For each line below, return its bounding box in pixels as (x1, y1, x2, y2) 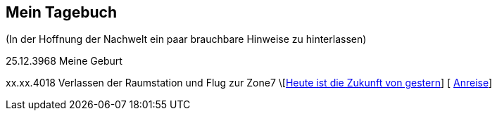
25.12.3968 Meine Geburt (6, 55, 122, 67)
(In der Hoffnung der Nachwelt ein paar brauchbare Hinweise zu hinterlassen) (6, 33, 367, 46)
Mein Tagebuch (6, 4, 118, 21)
